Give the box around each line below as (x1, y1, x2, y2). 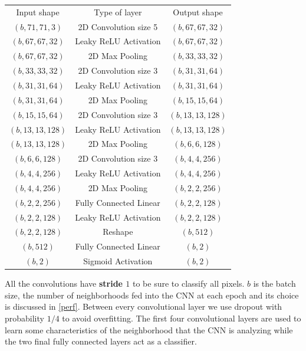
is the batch (253, 277, 296, 290)
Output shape (173, 5, 223, 18)
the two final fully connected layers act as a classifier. (5, 335, 197, 347)
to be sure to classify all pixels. (132, 277, 245, 290)
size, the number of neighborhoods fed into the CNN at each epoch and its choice (5, 288, 299, 301)
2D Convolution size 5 (78, 20, 158, 32)
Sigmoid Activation (83, 255, 153, 267)
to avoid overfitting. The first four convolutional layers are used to (62, 311, 301, 324)
